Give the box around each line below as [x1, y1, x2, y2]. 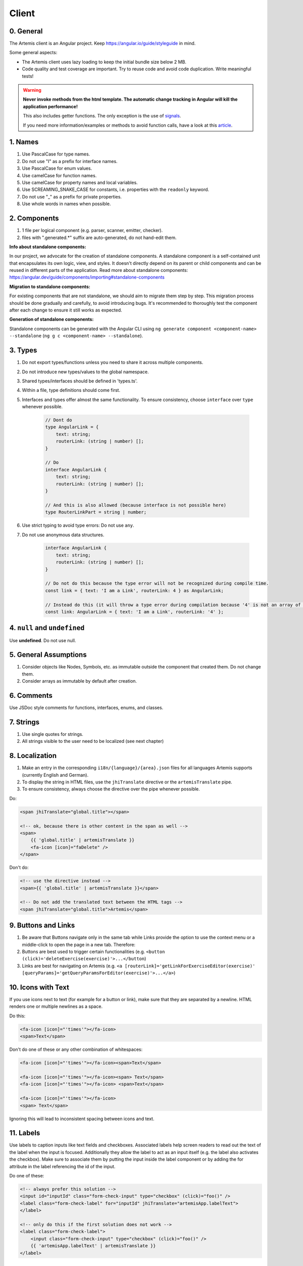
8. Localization [9, 751, 57, 760]
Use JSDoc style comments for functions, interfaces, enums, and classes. [9, 704, 164, 711]
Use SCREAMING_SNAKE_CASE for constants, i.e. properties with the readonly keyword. [22, 186, 210, 192]
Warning [23, 87, 41, 93]
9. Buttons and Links [9, 921, 75, 930]
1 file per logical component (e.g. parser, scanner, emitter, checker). [22, 227, 163, 233]
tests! [22, 73, 34, 79]
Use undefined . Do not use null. [9, 637, 76, 643]
